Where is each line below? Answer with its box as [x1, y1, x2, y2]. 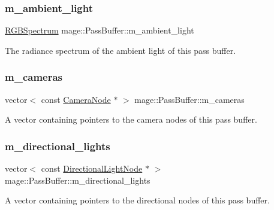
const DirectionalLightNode [41, 162, 143, 175]
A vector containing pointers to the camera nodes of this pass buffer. [5, 113, 257, 126]
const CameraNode [41, 93, 111, 105]
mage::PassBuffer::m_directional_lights [5, 174, 150, 186]
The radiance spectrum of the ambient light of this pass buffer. [5, 44, 236, 56]
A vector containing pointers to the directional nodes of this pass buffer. [5, 194, 270, 206]
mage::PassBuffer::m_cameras [134, 93, 245, 105]
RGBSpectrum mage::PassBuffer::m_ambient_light [5, 24, 194, 36]
